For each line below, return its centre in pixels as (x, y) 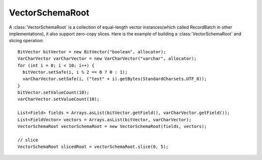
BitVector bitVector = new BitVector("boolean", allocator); (92, 52)
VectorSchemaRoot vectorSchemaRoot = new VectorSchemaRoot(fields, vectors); (112, 127)
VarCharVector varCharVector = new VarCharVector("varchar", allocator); (107, 59)
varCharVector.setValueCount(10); (58, 99)
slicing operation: (26, 41)
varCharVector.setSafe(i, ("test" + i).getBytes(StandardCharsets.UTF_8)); (115, 79)
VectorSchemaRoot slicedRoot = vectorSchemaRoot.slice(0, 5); (93, 147)
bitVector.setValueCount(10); (54, 93)
